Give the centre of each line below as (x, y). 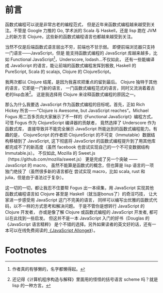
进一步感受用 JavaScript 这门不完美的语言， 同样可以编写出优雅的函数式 (81, 200)
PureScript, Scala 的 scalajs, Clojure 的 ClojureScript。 (59, 72)
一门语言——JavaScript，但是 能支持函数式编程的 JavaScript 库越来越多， (79, 53)
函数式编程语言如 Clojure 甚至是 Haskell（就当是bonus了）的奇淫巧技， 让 (79, 194)
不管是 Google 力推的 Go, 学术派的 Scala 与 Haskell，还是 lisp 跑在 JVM (85, 30)
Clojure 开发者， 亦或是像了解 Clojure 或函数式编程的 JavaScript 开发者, (77, 212)
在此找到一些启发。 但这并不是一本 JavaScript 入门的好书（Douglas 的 (79, 218)
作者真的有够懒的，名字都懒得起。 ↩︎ (49, 269)
